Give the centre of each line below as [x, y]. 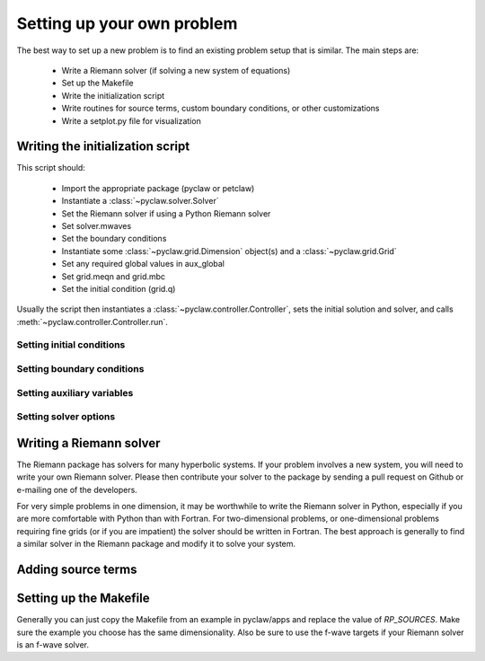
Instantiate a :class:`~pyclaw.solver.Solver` [140, 201]
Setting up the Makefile [83, 599]
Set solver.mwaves [97, 225]
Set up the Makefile [97, 83]
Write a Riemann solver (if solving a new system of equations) [176, 70]
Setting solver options [66, 417]
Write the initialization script [113, 95]
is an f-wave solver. [53, 644]
